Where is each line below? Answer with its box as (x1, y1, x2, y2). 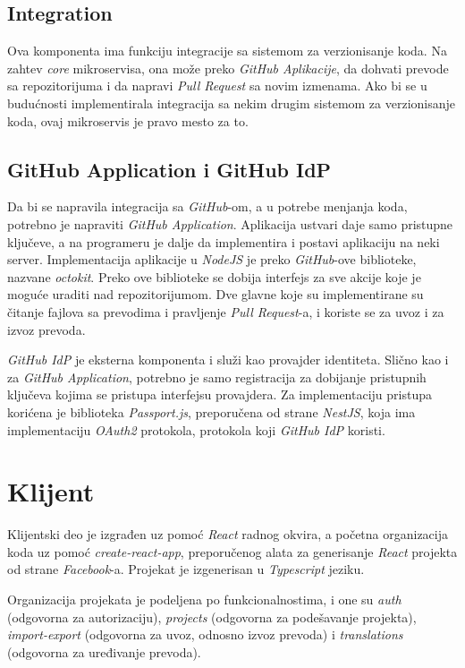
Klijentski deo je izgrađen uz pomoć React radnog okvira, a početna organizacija (7, 525, 449, 544)
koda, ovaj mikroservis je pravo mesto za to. (7, 111, 249, 130)
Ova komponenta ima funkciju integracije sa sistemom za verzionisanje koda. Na (7, 41, 447, 60)
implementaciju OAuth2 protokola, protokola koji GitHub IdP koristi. (7, 420, 385, 439)
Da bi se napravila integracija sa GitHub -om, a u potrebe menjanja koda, (7, 197, 408, 216)
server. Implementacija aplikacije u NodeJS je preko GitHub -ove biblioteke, (7, 250, 417, 269)
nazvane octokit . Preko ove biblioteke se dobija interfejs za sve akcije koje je (7, 267, 421, 286)
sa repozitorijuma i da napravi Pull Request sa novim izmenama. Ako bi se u (7, 76, 427, 95)
